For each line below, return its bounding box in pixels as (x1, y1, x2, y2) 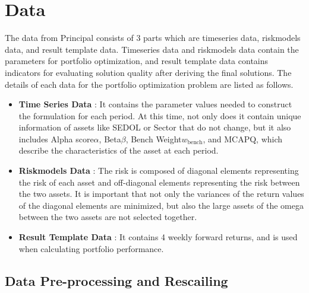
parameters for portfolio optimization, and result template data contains (5, 55, 269, 67)
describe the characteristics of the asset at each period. (18, 144, 219, 157)
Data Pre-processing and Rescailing (5, 271, 228, 289)
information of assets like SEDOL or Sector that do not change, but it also (18, 121, 291, 133)
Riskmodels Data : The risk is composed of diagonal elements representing (18, 164, 299, 177)
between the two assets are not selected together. (18, 211, 197, 223)
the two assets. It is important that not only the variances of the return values (18, 187, 304, 200)
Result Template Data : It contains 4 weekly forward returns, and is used (18, 231, 298, 243)
